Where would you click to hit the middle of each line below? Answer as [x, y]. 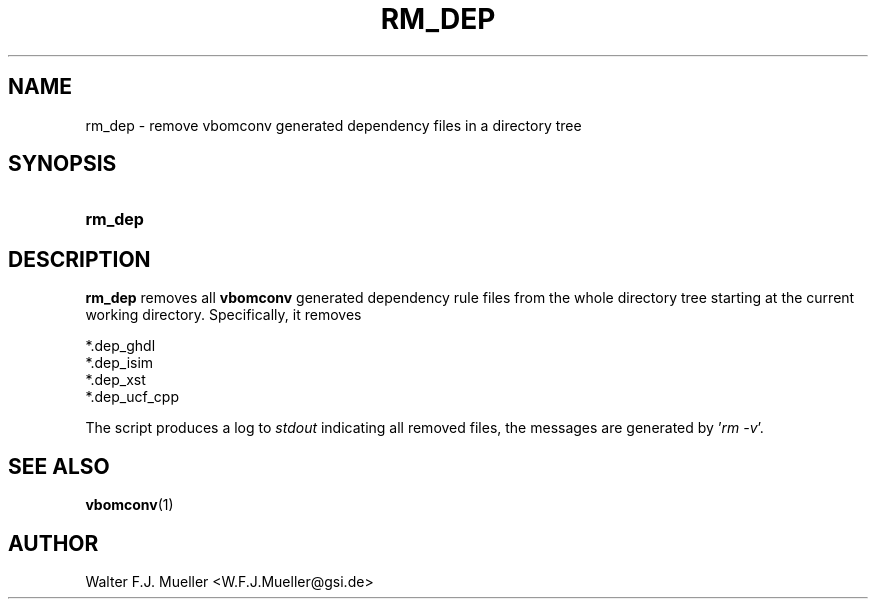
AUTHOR [53, 543]
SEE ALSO [59, 466]
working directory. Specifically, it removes [223, 315]
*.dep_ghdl [120, 346]
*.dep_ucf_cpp [132, 397]
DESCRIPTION [79, 259]
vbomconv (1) [129, 505]
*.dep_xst [115, 380]
